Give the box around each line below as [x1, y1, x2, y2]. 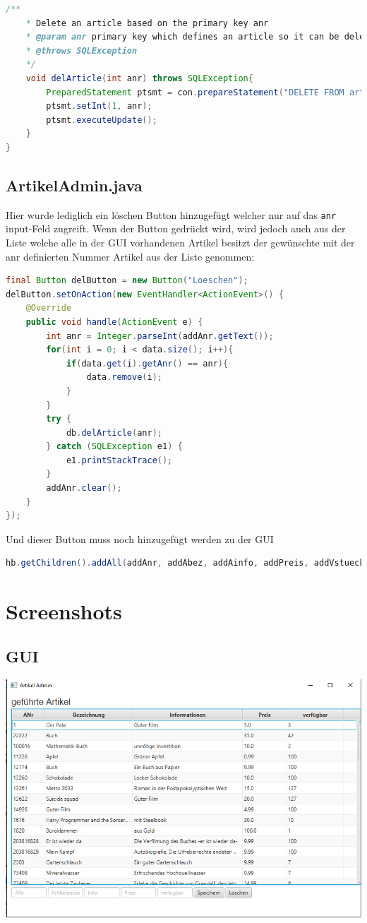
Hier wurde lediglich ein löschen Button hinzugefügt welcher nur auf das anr [6, 207, 337, 222]
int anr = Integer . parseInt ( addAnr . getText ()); [46, 331, 274, 341]
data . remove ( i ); [86, 372, 162, 383]
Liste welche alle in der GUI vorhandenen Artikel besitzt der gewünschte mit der [6, 234, 355, 249]
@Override [25, 303, 72, 314]
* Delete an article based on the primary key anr [25, 18, 269, 28]
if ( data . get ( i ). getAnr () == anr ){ [66, 358, 229, 369]
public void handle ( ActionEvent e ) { [25, 316, 203, 327]
